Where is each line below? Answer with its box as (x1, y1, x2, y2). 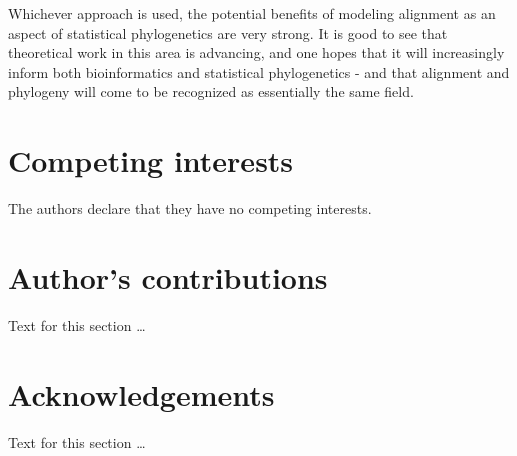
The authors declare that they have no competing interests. (8, 198, 372, 219)
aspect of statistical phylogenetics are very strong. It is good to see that (8, 22, 448, 43)
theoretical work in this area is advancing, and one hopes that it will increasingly (8, 42, 505, 63)
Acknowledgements (8, 373, 275, 414)
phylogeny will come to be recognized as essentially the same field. (8, 81, 414, 102)
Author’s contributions (8, 256, 328, 297)
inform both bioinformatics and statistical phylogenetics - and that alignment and (8, 61, 510, 82)
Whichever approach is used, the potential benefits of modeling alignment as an (8, 3, 496, 23)
